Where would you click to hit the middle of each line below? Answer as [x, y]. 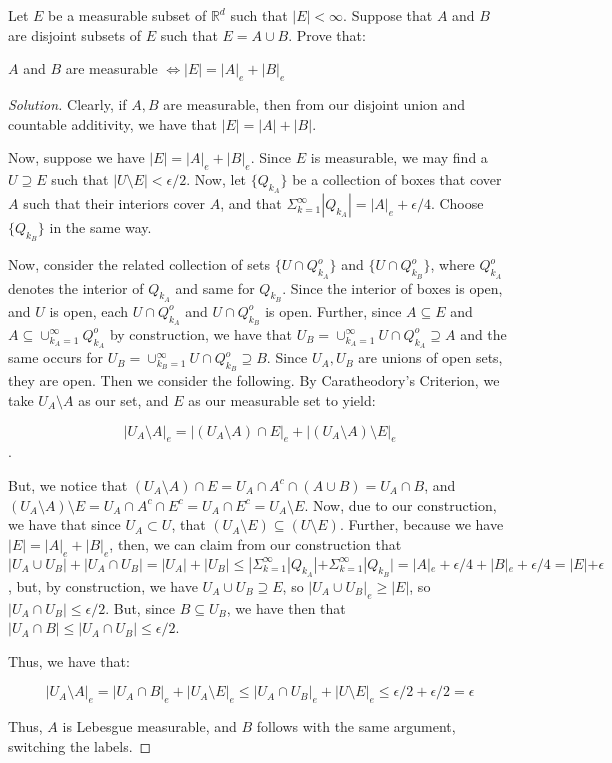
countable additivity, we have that [112, 123]
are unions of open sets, [430, 357]
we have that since [64, 524]
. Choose [457, 203]
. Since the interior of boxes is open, [392, 287]
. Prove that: [327, 34]
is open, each [89, 310]
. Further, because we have [421, 524]
